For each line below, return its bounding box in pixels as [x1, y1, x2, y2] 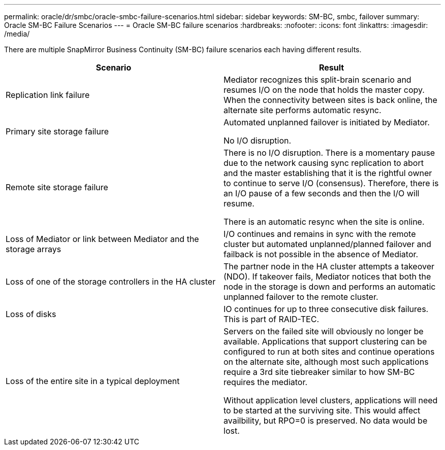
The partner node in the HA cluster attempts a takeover [224, 261, 434, 271]
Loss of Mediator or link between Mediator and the [6, 234, 199, 244]
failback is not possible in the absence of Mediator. [224, 249, 419, 259]
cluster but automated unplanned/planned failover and [224, 239, 431, 249]
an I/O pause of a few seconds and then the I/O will [224, 188, 420, 198]
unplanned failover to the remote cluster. [224, 292, 378, 302]
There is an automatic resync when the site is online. [224, 217, 425, 227]
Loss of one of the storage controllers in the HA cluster [6, 276, 216, 287]
